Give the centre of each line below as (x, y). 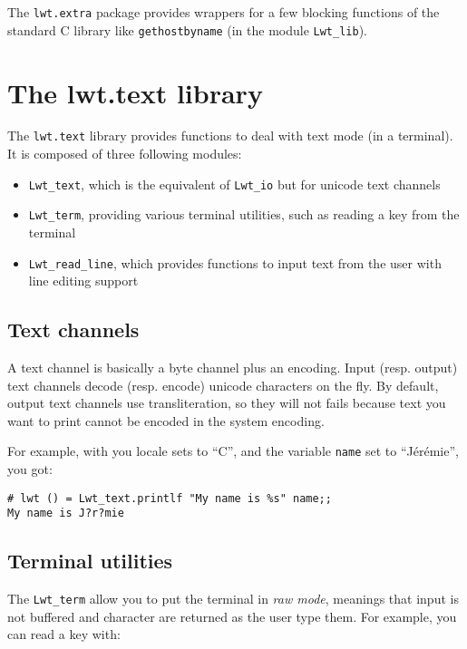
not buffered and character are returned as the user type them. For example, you (232, 616)
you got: (30, 469)
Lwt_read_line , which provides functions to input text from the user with (235, 262)
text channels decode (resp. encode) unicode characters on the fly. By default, (223, 385)
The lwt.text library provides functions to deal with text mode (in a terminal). (230, 136)
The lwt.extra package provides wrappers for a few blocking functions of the (224, 12)
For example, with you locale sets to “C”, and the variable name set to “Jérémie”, (233, 451)
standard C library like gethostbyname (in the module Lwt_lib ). (187, 29)
